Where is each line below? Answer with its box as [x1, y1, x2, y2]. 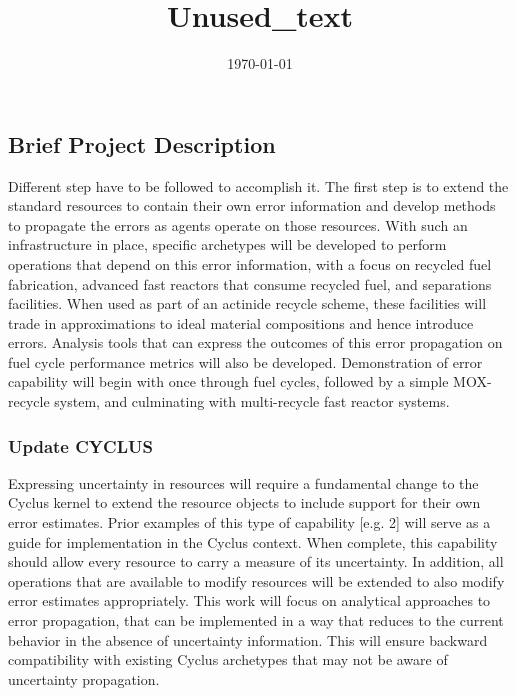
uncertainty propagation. [8, 668, 160, 689]
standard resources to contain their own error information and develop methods [8, 195, 496, 216]
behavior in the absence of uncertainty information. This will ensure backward [8, 629, 488, 650]
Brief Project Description [8, 128, 276, 159]
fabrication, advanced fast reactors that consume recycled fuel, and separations [8, 273, 492, 294]
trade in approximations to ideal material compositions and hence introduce [8, 312, 474, 333]
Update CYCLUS [8, 433, 153, 458]
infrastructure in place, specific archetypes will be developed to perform [8, 234, 447, 255]
